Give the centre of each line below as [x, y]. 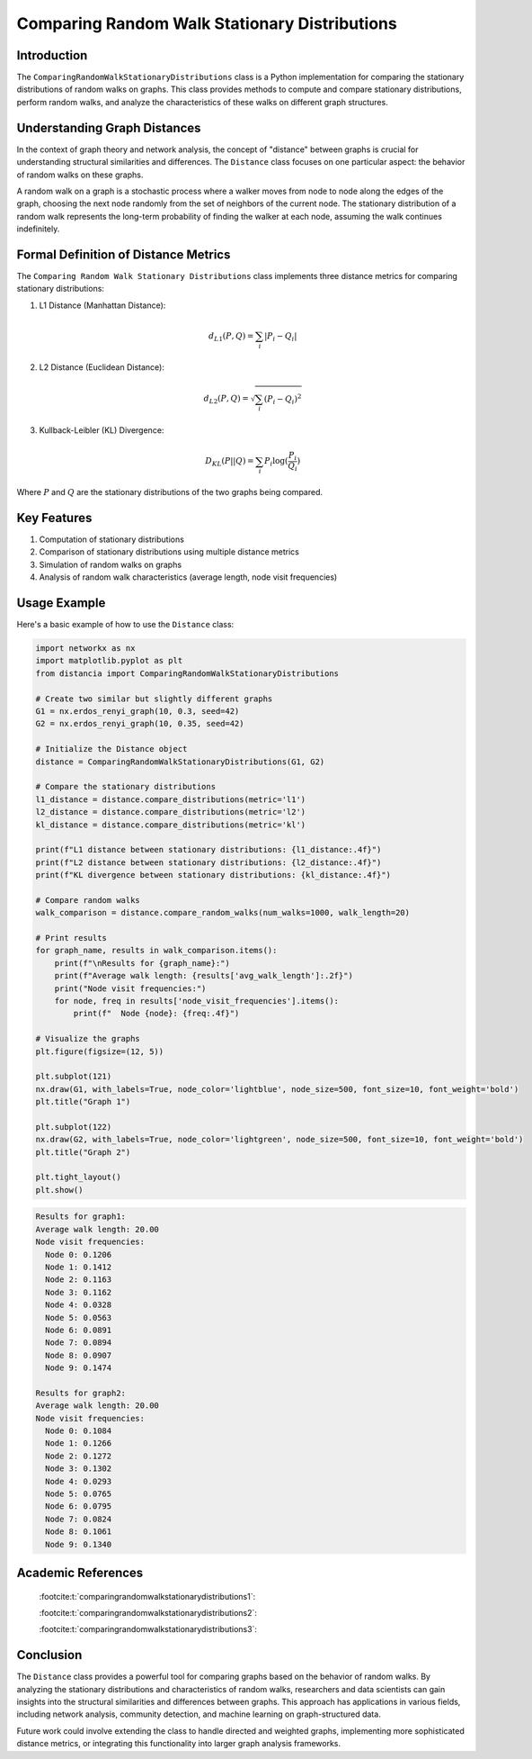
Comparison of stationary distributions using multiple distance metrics [169, 552]
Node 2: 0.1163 [79, 1280]
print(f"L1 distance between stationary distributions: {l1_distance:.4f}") [208, 850]
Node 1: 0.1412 [79, 1267]
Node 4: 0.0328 [79, 1305]
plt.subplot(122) [74, 1127]
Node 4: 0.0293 [79, 1481]
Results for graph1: [80, 1217]
